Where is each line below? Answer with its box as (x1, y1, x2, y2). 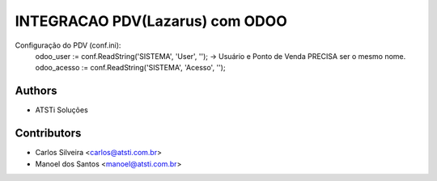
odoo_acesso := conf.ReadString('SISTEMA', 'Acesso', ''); (35, 63, 226, 73)
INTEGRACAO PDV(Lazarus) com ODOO (15, 12, 287, 30)
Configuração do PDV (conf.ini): (15, 40, 121, 50)
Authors (15, 84, 57, 98)
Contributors (15, 126, 82, 141)
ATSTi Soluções (35, 105, 88, 115)
